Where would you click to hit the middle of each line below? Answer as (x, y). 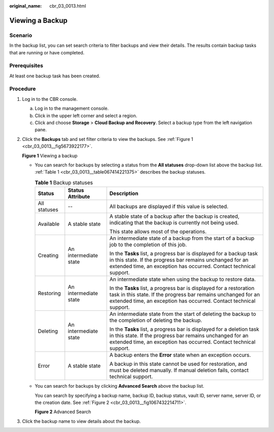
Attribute (79, 197)
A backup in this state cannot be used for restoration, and (178, 364)
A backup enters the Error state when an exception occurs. (180, 355)
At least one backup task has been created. (55, 76)
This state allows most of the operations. (158, 232)
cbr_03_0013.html (68, 6)
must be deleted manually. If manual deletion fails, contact (179, 370)
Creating (48, 255)
